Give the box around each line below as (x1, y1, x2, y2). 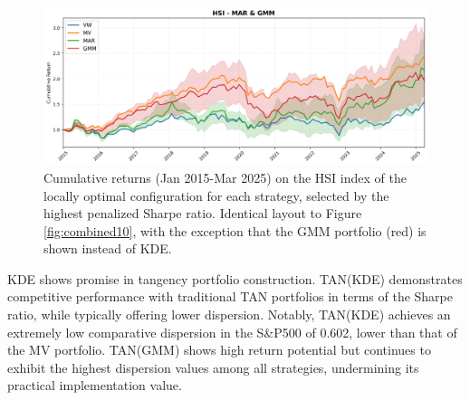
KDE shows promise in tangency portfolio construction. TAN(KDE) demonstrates (7, 269, 463, 288)
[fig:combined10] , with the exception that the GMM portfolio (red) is (43, 221, 427, 240)
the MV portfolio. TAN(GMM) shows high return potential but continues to (7, 340, 431, 359)
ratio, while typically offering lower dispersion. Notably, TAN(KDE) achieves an (7, 305, 451, 324)
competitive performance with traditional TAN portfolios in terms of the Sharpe (7, 287, 453, 306)
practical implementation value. (7, 376, 182, 395)
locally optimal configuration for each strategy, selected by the (43, 186, 389, 205)
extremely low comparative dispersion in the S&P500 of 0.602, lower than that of (7, 322, 457, 341)
